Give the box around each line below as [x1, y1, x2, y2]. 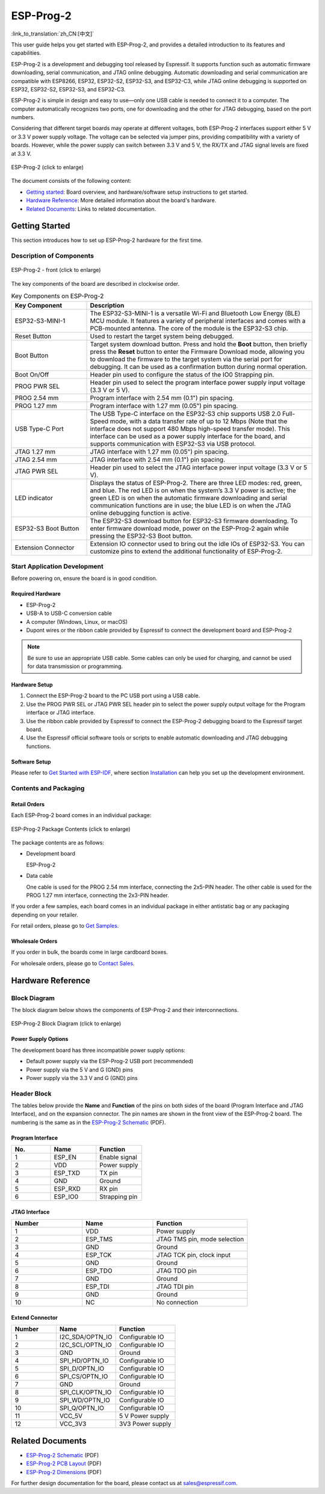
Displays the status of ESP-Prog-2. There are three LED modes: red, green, [90, 478, 302, 487]
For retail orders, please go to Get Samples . [11, 922, 119, 930]
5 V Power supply [119, 1412, 170, 1420]
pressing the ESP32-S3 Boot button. [90, 531, 193, 540]
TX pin [99, 1169, 119, 1178]
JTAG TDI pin [156, 1282, 194, 1291]
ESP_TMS [85, 1235, 113, 1244]
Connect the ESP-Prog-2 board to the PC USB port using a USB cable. [26, 692, 200, 699]
